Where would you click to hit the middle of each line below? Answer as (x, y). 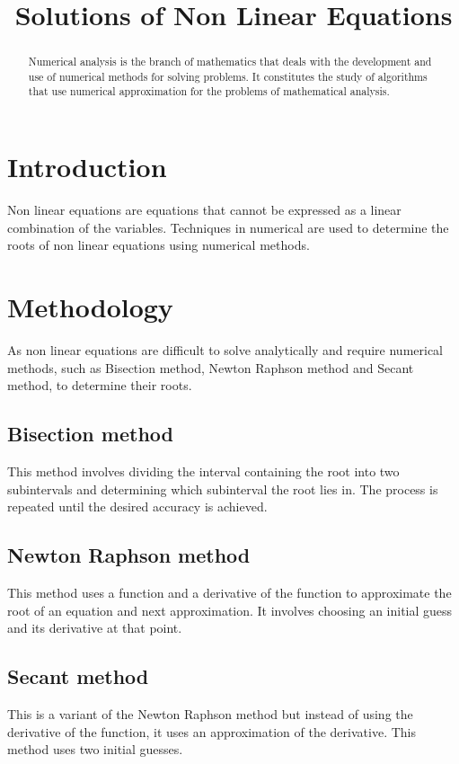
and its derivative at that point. (95, 628)
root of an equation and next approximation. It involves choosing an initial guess (230, 610)
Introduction (87, 167)
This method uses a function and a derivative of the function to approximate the (229, 592)
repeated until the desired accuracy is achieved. (137, 506)
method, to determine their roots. (100, 385)
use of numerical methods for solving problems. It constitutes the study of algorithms (228, 76)
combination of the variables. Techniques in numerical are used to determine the (228, 227)
